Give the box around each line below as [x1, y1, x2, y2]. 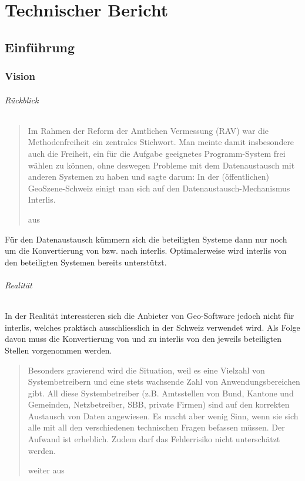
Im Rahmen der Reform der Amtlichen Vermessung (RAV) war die [28, 124, 269, 136]
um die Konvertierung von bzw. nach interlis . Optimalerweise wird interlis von [5, 244, 287, 257]
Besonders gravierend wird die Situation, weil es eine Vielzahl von [28, 364, 265, 376]
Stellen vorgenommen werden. [5, 344, 112, 356]
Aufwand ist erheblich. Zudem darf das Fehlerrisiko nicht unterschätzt [28, 433, 280, 445]
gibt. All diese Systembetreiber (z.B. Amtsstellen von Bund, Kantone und [28, 386, 294, 399]
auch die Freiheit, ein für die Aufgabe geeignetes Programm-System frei [28, 147, 286, 159]
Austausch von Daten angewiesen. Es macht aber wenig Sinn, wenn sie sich [28, 409, 299, 422]
